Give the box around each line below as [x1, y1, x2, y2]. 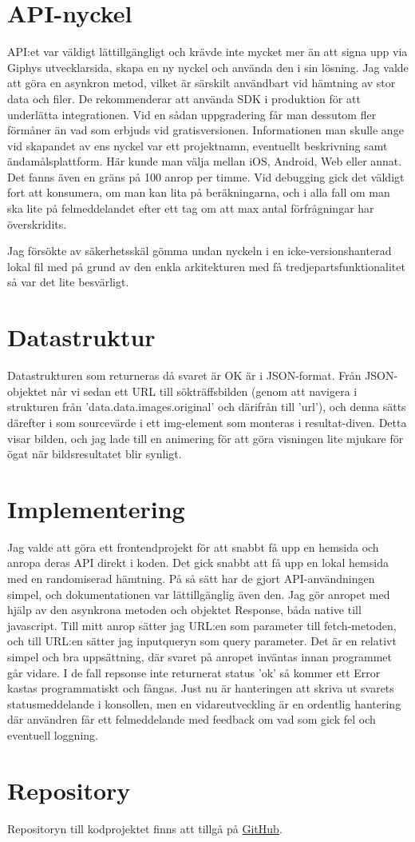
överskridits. [7, 215, 67, 232]
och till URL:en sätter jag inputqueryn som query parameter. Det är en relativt [7, 632, 397, 649]
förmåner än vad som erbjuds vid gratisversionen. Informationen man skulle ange [7, 122, 404, 138]
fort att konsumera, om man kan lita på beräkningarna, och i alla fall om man [7, 184, 390, 201]
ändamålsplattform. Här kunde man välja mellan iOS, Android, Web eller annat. [7, 153, 402, 170]
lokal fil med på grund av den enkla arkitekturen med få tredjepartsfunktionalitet [7, 257, 405, 274]
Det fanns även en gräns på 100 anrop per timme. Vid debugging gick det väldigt [7, 168, 405, 185]
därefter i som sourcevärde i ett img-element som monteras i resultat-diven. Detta [7, 413, 407, 430]
